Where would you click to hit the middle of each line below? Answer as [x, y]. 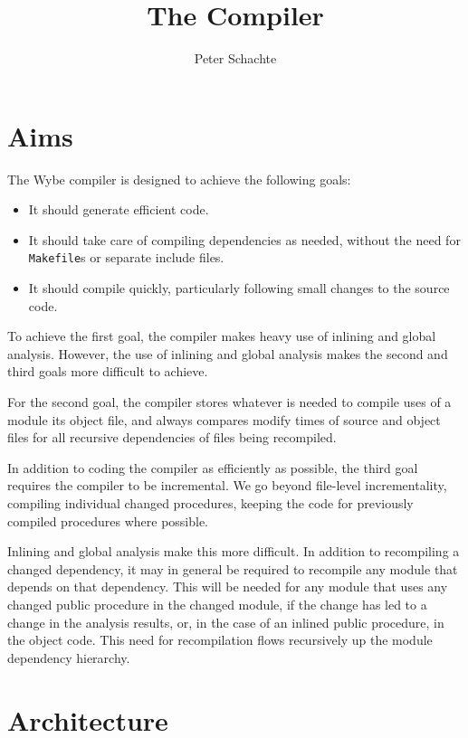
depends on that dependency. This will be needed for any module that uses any [228, 587]
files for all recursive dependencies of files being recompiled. [172, 437]
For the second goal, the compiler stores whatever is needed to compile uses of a [229, 402]
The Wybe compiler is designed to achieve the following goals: [179, 179]
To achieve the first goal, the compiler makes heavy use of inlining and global [222, 336]
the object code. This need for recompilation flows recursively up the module [220, 640]
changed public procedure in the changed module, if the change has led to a [217, 604]
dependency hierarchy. [69, 657]
